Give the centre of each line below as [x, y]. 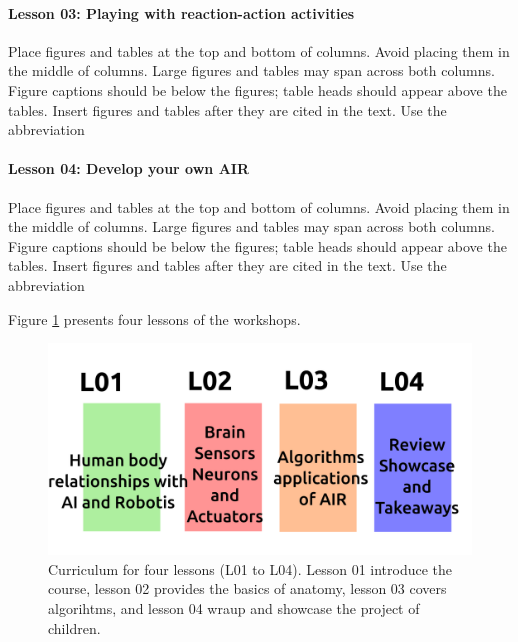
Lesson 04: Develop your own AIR [128, 168]
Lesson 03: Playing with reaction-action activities [181, 12]
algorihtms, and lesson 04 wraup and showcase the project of [234, 607]
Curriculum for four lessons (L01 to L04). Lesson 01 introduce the [250, 568]
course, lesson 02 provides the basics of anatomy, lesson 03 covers [247, 588]
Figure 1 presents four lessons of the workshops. [154, 318]
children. [74, 627]
